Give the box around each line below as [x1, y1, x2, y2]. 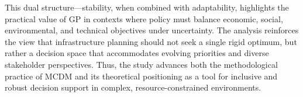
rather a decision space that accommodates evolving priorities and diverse [5, 47, 269, 59]
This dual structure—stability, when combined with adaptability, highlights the [5, 1, 289, 13]
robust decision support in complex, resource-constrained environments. [5, 81, 261, 93]
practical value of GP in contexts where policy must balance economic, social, [5, 12, 283, 25]
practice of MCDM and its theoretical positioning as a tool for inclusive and [5, 70, 278, 82]
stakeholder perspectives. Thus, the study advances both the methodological [5, 58, 278, 70]
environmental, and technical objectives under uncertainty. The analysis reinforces [5, 24, 299, 36]
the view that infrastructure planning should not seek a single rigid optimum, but [5, 35, 297, 47]
